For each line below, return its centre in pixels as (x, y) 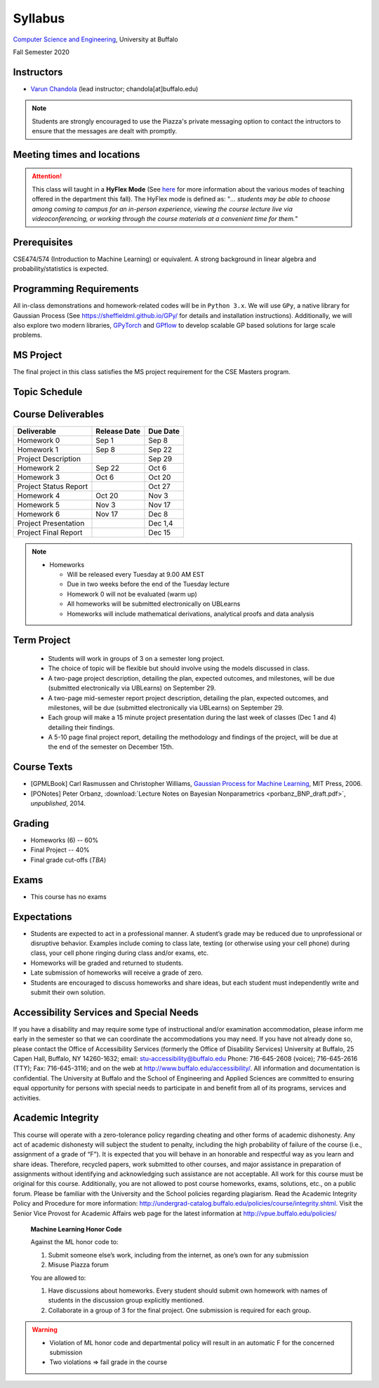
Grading (31, 823)
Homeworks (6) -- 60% (64, 840)
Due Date (164, 432)
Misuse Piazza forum (78, 1265)
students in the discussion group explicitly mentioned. (126, 1300)
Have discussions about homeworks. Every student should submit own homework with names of (188, 1290)
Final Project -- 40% (60, 850)
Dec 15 (160, 533)
